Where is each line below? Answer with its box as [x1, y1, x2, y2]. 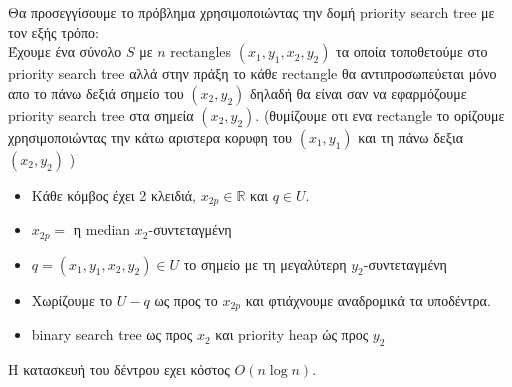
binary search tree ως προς [31, 324, 193, 345]
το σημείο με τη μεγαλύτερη [183, 253, 347, 274]
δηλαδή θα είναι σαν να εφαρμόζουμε [249, 82, 467, 103]
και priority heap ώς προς [215, 324, 369, 345]
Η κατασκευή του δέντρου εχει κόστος [8, 358, 230, 379]
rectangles [170, 41, 232, 62]
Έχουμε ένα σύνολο [8, 41, 122, 62]
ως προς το [154, 289, 218, 310]
